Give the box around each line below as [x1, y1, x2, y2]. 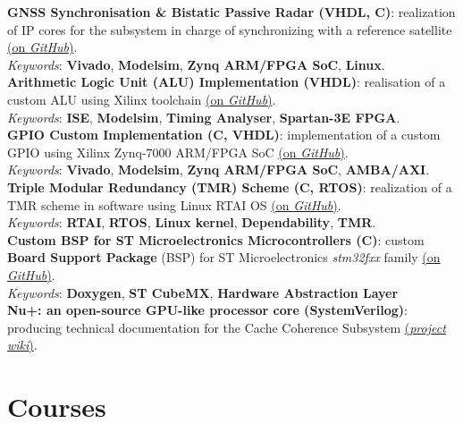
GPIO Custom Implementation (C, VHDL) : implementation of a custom [7, 125, 441, 144]
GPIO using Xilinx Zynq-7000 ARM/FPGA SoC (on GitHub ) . [7, 142, 349, 161]
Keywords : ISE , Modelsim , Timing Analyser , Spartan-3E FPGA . [7, 107, 400, 126]
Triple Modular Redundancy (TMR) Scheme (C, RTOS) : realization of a [7, 177, 452, 196]
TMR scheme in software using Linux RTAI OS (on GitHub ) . [7, 195, 341, 214]
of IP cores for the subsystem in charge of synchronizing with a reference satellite [7, 20, 452, 38]
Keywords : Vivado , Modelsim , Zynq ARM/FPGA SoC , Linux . [7, 55, 385, 73]
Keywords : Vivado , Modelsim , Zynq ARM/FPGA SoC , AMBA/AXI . [7, 160, 430, 179]
